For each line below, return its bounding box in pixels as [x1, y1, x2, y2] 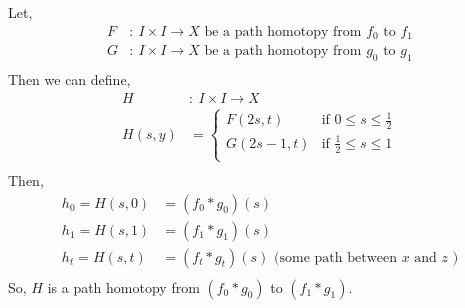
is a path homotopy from [47, 276, 200, 297]
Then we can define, [8, 68, 131, 89]
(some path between [274, 250, 397, 265]
